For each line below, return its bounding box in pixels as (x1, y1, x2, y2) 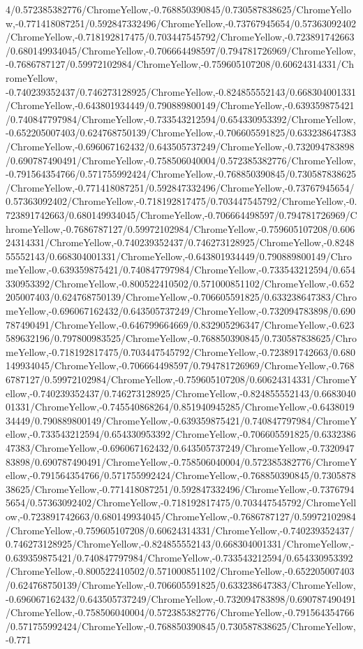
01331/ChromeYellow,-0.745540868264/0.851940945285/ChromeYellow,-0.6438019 (6, 399, 355, 414)
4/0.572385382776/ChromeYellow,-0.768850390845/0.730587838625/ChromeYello (6, 2, 352, 16)
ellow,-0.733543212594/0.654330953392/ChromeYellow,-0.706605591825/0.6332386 (6, 427, 356, 441)
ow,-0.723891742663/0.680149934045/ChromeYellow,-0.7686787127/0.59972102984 (6, 508, 356, 523)
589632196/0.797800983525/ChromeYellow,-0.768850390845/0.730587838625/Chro (6, 331, 357, 345)
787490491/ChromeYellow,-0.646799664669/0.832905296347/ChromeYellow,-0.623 (6, 317, 355, 331)
